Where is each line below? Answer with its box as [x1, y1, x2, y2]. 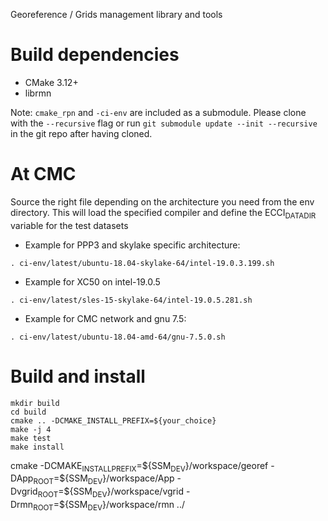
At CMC [10, 163, 77, 186]
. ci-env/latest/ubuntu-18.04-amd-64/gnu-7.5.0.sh [10, 332, 226, 342]
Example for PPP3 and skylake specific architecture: [24, 239, 241, 251]
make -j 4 [10, 424, 52, 434]
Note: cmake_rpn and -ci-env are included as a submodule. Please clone [10, 106, 307, 118]
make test [10, 433, 52, 443]
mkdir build [10, 398, 60, 408]
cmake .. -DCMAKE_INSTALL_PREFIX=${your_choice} [10, 415, 217, 426]
